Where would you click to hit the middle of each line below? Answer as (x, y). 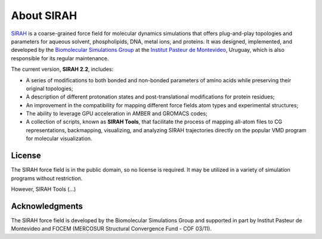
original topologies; (49, 88)
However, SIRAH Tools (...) (44, 189)
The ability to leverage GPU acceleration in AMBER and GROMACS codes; (117, 114)
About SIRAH (44, 15)
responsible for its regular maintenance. (60, 58)
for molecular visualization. (59, 139)
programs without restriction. (47, 178)
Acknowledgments (47, 206)
